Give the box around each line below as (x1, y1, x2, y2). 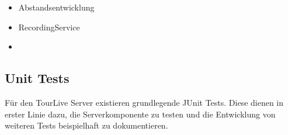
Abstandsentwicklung (18, 1, 95, 13)
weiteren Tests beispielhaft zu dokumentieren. (5, 119, 168, 131)
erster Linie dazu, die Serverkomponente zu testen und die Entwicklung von (5, 108, 276, 120)
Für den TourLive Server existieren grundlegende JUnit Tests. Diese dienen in (5, 96, 284, 108)
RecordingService (18, 20, 80, 33)
